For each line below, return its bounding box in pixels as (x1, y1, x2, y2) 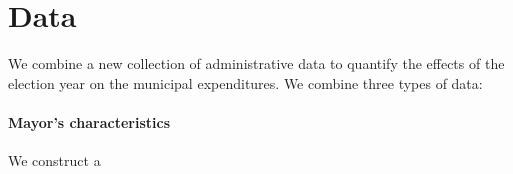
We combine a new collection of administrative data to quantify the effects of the (8, 53, 505, 74)
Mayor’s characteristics (8, 111, 171, 132)
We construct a (8, 150, 101, 171)
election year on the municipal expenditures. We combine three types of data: (8, 72, 483, 93)
